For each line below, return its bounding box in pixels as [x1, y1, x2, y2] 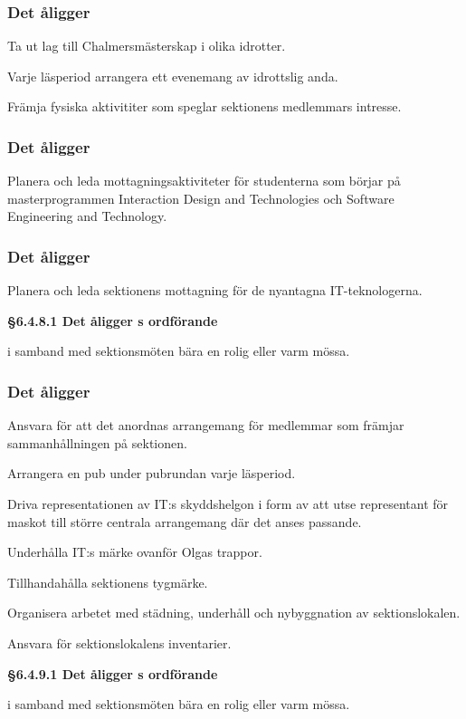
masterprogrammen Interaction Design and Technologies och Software [7, 188, 395, 207]
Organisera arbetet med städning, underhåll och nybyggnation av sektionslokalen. [7, 603, 461, 622]
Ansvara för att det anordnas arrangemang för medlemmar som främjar [7, 416, 404, 435]
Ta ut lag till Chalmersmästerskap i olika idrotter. [7, 36, 286, 55]
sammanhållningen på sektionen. [7, 433, 187, 452]
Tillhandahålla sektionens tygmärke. [7, 572, 208, 591]
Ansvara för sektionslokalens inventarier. [7, 633, 232, 652]
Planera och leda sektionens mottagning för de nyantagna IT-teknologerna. [7, 281, 423, 300]
